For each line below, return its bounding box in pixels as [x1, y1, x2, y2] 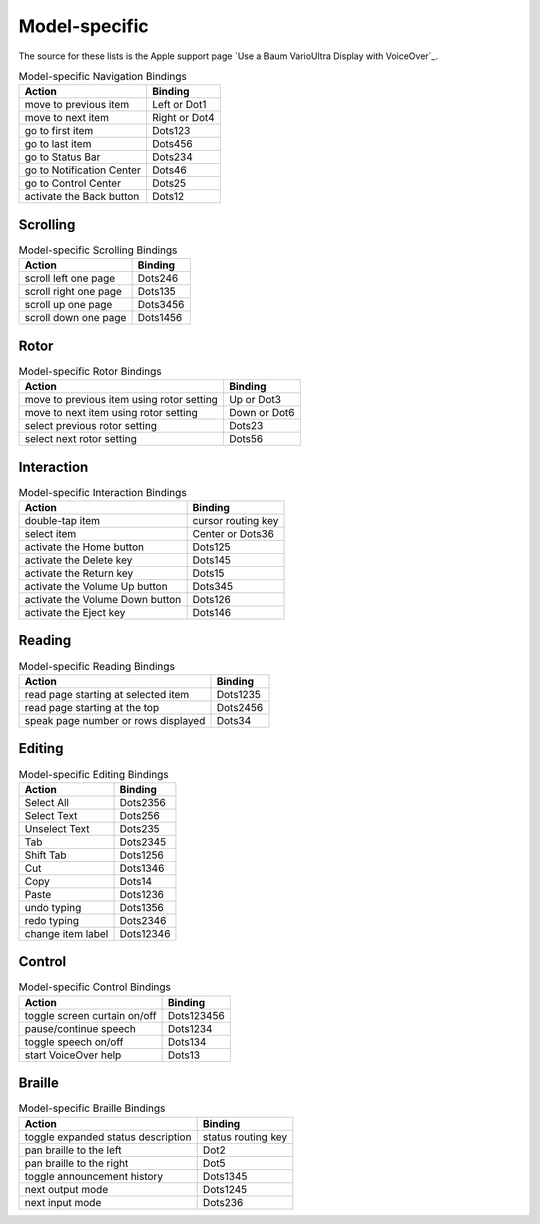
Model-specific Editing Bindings [18, 767, 169, 781]
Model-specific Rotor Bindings [18, 364, 162, 378]
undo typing [24, 900, 82, 914]
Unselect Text [24, 821, 90, 835]
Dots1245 [202, 1182, 248, 1196]
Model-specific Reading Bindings [18, 659, 175, 673]
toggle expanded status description [24, 1130, 192, 1144]
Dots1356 [119, 900, 165, 914]
